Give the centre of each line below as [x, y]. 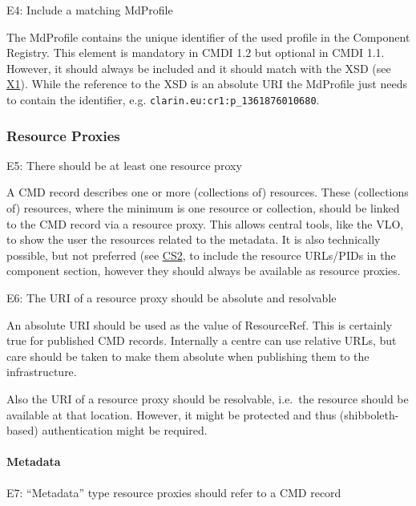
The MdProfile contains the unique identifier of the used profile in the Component [208, 36]
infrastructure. [42, 372]
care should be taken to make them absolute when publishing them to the [188, 356]
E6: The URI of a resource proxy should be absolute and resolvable [172, 298]
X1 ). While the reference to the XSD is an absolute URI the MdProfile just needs [207, 84]
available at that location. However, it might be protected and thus [172, 414]
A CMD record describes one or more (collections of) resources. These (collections [208, 192]
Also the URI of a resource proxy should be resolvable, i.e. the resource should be [208, 398]
